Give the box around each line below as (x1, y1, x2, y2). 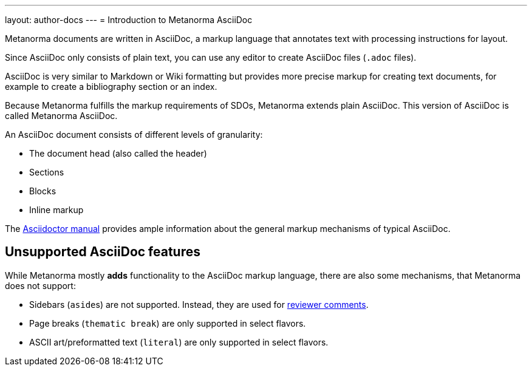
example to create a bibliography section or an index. (5, 81, 217, 92)
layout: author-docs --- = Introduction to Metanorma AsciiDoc (5, 15, 253, 25)
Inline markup (29, 205, 84, 215)
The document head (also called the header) (29, 148, 207, 158)
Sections (29, 167, 64, 177)
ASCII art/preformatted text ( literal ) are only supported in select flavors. (29, 336, 329, 347)
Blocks (29, 186, 56, 196)
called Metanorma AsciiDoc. (5, 111, 118, 121)
